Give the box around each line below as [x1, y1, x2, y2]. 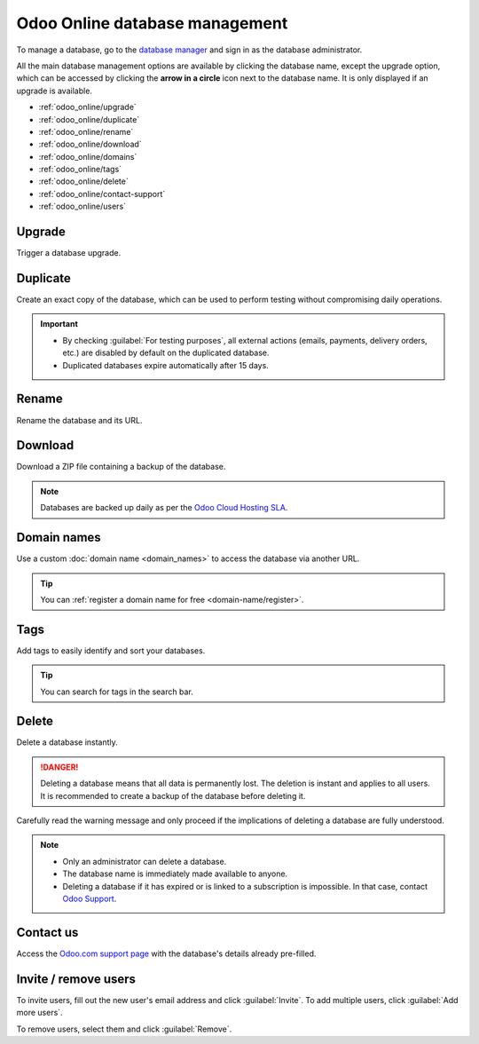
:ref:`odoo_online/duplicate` [38, 114, 140, 124]
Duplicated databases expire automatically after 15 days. [62, 360, 270, 370]
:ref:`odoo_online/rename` [38, 126, 134, 137]
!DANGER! [40, 762, 79, 772]
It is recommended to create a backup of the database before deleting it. [40, 790, 306, 801]
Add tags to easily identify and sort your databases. [16, 645, 206, 656]
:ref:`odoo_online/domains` [38, 151, 137, 162]
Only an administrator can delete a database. [62, 856, 227, 866]
